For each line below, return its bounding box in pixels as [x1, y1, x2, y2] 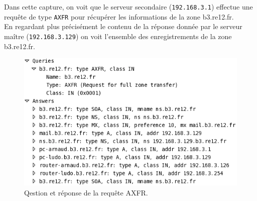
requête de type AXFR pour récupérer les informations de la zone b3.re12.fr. [4, 11, 234, 22]
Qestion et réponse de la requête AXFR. [24, 187, 148, 197]
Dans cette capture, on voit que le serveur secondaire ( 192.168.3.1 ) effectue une [4, 2, 253, 12]
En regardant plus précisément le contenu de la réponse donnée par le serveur [4, 21, 242, 32]
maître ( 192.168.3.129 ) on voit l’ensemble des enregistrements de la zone [4, 31, 232, 41]
